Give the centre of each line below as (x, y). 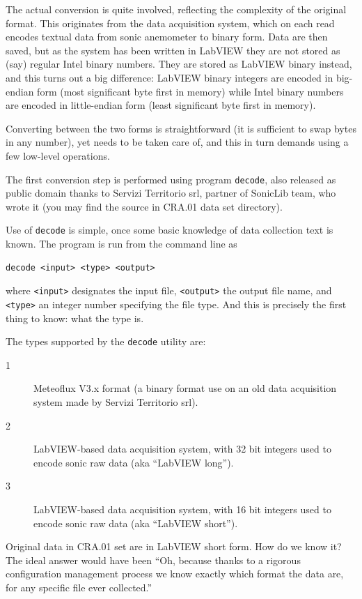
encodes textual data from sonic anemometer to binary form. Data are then (167, 37)
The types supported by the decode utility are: (106, 341)
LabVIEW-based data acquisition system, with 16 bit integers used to (182, 509)
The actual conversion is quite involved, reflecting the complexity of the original (176, 9)
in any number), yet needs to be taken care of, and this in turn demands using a (177, 142)
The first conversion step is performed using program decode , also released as (171, 179)
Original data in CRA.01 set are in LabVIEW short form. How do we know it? (174, 546)
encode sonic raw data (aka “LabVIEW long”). (134, 462)
